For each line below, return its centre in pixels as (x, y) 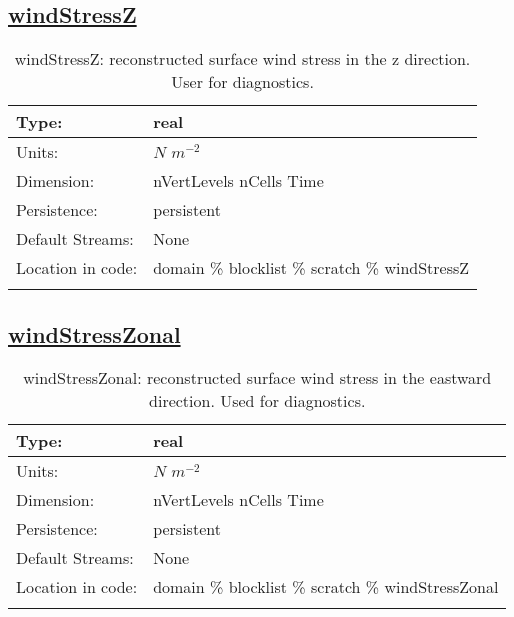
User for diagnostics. (242, 82)
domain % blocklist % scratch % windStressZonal (326, 587)
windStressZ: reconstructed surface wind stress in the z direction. (242, 59)
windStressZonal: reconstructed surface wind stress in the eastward (257, 378)
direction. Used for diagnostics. (257, 401)
